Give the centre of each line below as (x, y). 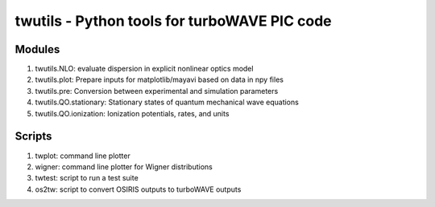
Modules (37, 49)
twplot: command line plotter (83, 156)
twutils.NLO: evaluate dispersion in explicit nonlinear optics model (144, 69)
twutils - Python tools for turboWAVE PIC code (173, 21)
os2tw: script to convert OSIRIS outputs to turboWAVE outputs (138, 189)
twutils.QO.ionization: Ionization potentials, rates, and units (132, 113)
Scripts (33, 136)
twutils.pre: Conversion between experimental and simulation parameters (157, 91)
